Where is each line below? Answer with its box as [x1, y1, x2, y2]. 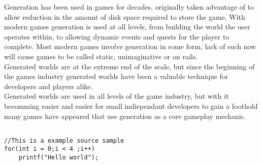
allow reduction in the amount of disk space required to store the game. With [4, 11, 245, 22]
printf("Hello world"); [18, 154, 99, 161]
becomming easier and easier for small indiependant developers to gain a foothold [4, 100, 258, 111]
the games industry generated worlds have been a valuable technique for [4, 71, 228, 81]
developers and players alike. [4, 80, 93, 91]
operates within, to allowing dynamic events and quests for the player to [4, 31, 230, 42]
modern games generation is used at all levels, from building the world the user [4, 21, 250, 32]
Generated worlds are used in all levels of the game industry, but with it [4, 91, 229, 101]
